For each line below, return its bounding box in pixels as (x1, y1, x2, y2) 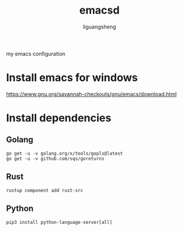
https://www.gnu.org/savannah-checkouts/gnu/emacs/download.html (6, 90, 177, 98)
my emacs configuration (6, 50, 66, 57)
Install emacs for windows (6, 71, 138, 85)
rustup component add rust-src (6, 187, 84, 193)
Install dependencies (6, 111, 111, 125)
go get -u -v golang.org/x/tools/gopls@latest (6, 150, 123, 156)
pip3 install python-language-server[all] (6, 219, 113, 225)
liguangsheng (82, 23, 117, 30)
